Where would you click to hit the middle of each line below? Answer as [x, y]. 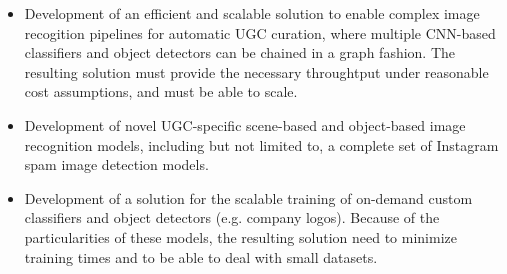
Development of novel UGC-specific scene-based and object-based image [245, 124]
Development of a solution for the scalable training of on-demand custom [248, 197]
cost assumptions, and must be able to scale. [161, 91]
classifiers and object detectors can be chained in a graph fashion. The [240, 52]
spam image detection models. [116, 164]
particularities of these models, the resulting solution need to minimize [240, 236]
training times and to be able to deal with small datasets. [201, 256]
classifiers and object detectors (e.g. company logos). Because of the [232, 217]
